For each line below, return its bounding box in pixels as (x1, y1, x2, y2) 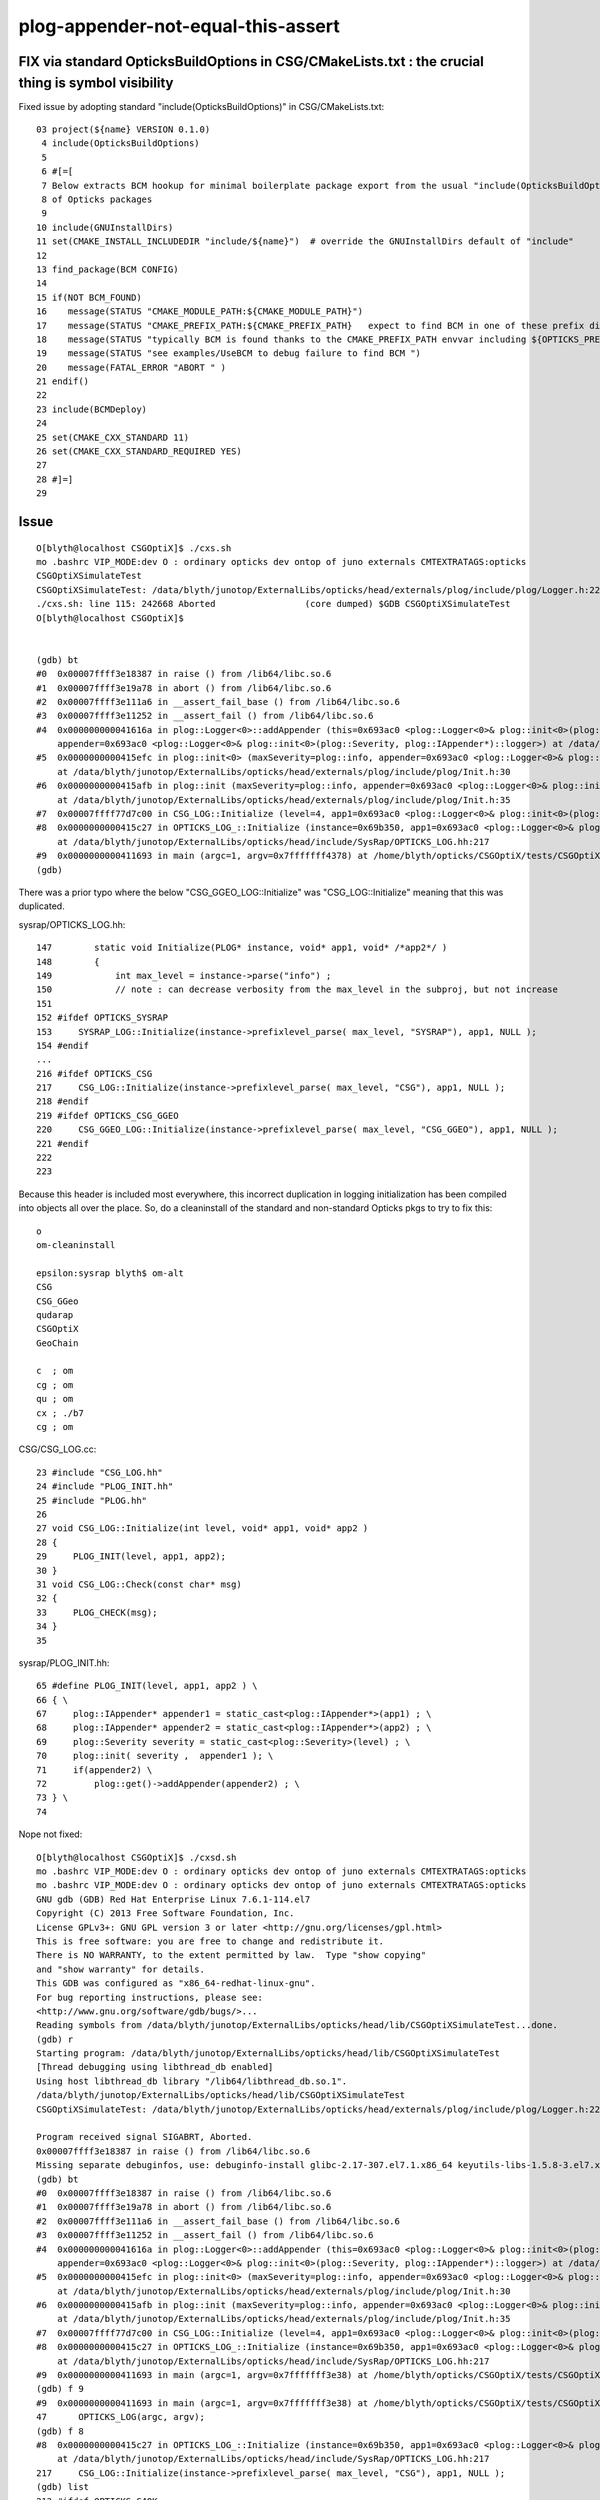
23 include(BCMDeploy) (36, 403, 148, 415)
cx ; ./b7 (36, 1407, 84, 1419)
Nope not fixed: (18, 1828, 83, 1840)
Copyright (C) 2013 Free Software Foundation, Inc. (36, 1908, 295, 1919)
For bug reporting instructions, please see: (36, 1991, 264, 2003)
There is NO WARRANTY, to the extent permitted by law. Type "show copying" (36, 1950, 427, 1961)
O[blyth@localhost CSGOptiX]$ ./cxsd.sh (36, 1851, 237, 1863)
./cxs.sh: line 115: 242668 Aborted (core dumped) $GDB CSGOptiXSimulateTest (36, 598, 511, 610)
